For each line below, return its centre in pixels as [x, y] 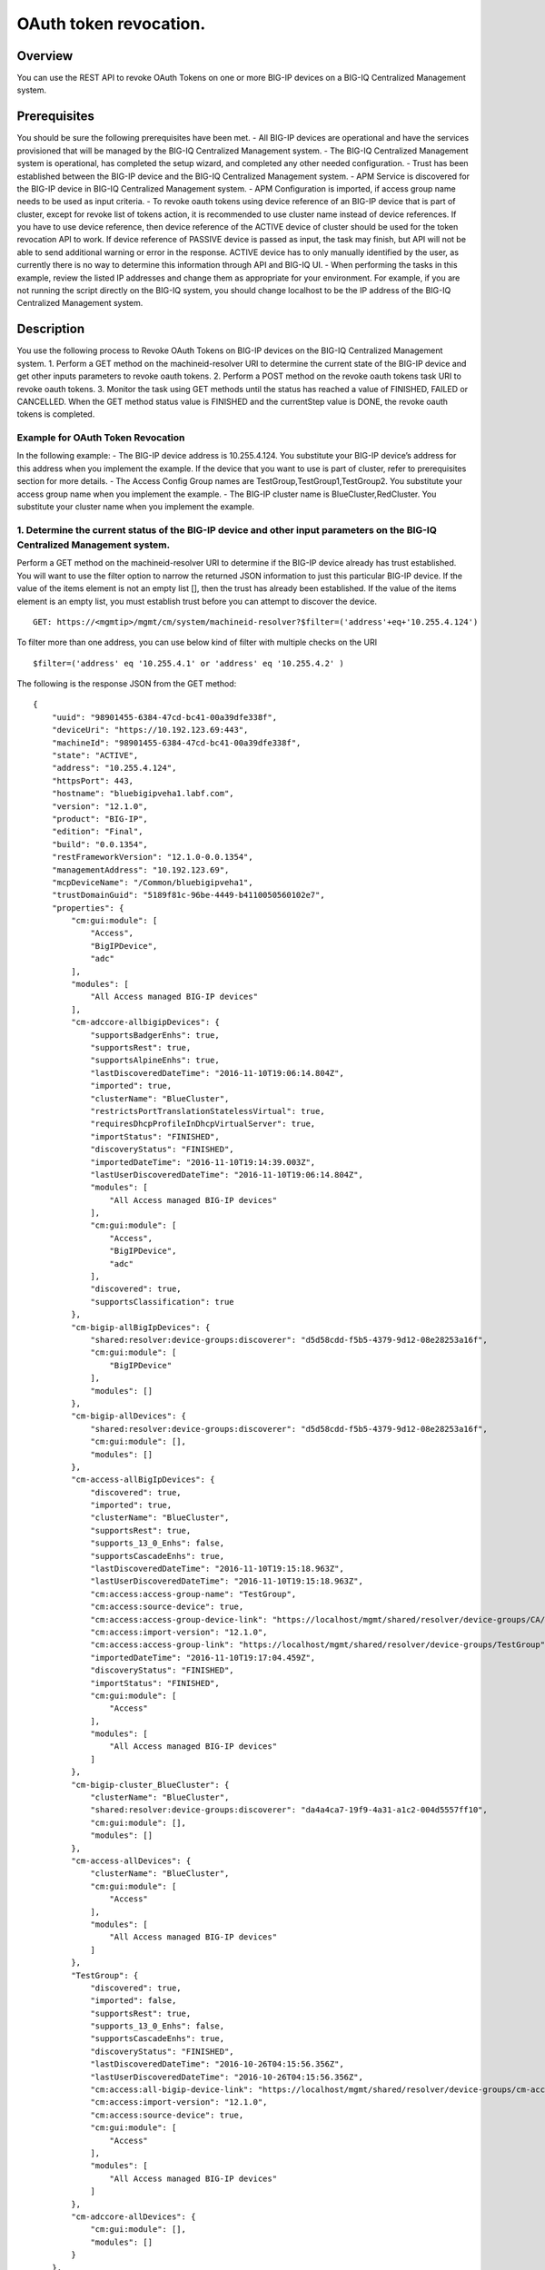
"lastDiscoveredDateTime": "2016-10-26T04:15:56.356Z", [217, 2064]
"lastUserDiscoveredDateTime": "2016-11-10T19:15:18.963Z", [227, 1581]
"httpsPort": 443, [93, 780]
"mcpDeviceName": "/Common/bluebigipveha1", [152, 882]
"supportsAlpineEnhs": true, [155, 1061]
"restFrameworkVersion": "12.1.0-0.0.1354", [152, 857]
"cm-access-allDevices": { [131, 1861]
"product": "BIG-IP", [100, 819]
